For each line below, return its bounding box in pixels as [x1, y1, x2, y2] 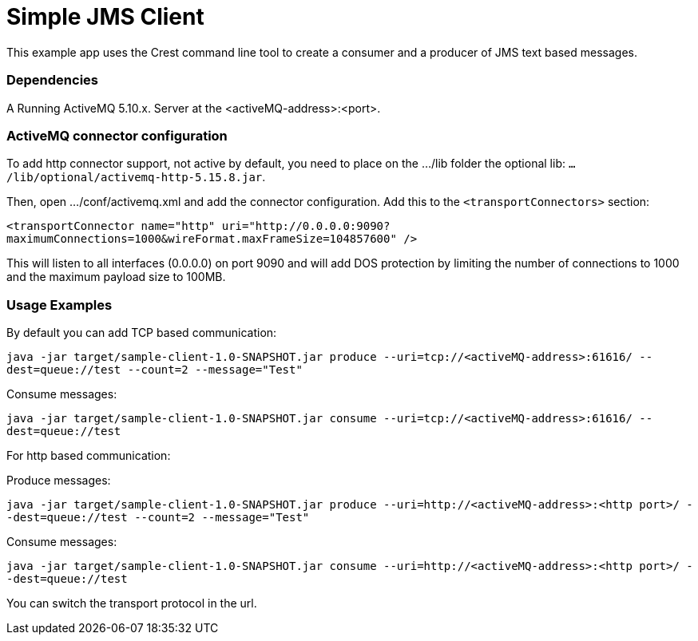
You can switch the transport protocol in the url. [6, 596, 257, 610]
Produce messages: [6, 473, 111, 487]
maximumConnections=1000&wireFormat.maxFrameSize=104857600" [6, 232, 397, 246]
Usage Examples [6, 296, 113, 313]
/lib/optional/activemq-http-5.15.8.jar [6, 171, 263, 184]
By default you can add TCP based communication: [6, 326, 277, 339]
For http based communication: [6, 449, 171, 462]
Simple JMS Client [6, 3, 204, 30]
